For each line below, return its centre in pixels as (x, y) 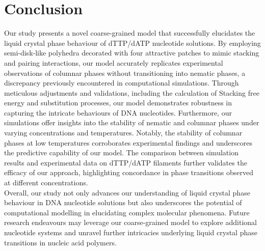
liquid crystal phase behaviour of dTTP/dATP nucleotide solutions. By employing (132, 43)
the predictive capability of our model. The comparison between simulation (121, 152)
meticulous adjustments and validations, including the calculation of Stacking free (132, 92)
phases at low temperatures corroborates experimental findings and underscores (128, 142)
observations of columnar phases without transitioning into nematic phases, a (125, 73)
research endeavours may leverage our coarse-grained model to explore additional (130, 222)
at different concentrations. (46, 183)
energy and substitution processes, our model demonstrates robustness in (118, 103)
